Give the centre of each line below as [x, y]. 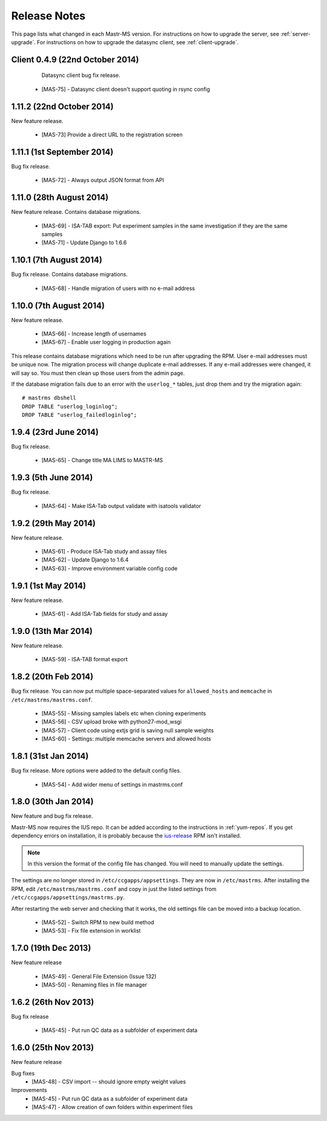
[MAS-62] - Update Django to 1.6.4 [85, 560]
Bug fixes [23, 1073]
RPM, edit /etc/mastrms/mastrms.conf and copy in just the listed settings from [114, 889]
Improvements [29, 1090]
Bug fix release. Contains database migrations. [70, 274]
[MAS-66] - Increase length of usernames [94, 334]
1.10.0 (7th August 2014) [58, 306]
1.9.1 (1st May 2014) [48, 585]
